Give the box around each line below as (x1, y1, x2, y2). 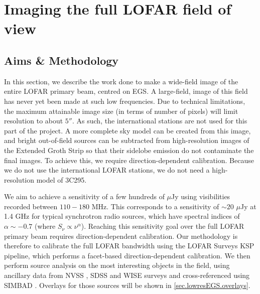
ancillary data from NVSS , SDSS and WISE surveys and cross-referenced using (4, 270, 250, 280)
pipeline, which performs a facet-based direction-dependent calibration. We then (4, 250, 250, 260)
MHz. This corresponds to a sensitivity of (91, 201, 219, 211)
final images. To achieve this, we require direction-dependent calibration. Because (4, 155, 254, 165)
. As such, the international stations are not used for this (72, 115, 247, 126)
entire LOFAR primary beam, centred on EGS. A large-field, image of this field (4, 86, 248, 96)
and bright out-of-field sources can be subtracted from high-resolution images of (4, 135, 249, 145)
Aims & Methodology (4, 52, 119, 68)
